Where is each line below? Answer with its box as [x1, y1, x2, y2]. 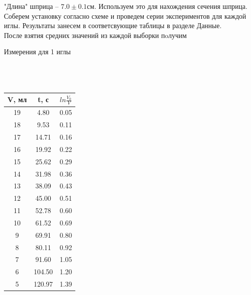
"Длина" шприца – [4, 1, 59, 11]
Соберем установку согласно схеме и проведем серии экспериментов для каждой [4, 10, 247, 21]
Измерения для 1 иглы [4, 46, 71, 57]
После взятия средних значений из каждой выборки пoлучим [4, 30, 187, 40]
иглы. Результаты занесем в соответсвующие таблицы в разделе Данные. [4, 20, 222, 31]
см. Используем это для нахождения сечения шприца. [87, 1, 248, 11]
